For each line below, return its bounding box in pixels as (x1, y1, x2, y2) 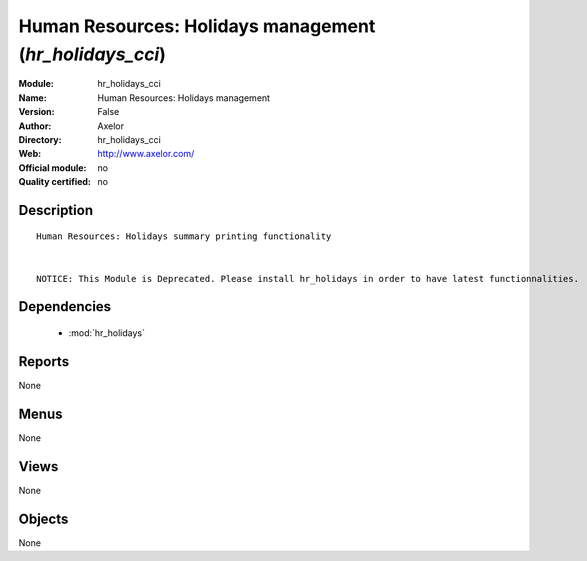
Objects (18, 510, 69, 527)
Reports (18, 353, 70, 370)
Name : (18, 91, 47, 104)
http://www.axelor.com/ (97, 148, 195, 160)
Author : (18, 120, 52, 132)
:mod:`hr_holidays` (68, 327, 145, 339)
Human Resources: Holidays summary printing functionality (36, 231, 332, 242)
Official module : (18, 161, 87, 174)
